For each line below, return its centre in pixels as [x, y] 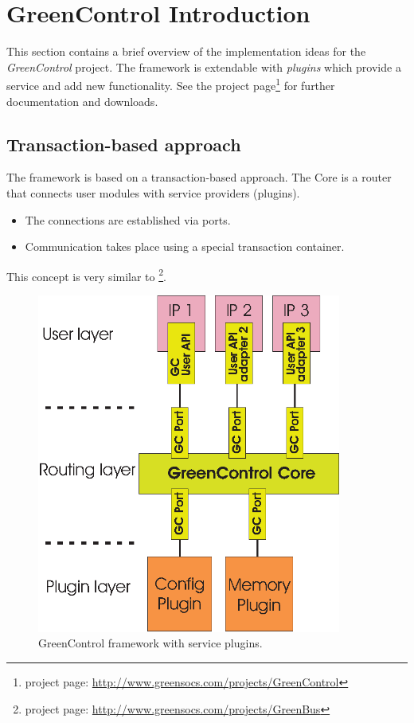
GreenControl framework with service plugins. [150, 643]
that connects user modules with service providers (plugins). [153, 192]
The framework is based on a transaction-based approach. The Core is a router [199, 177]
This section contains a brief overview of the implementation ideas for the [186, 51]
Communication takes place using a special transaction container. [185, 246]
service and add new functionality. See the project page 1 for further [171, 84]
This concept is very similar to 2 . [86, 275]
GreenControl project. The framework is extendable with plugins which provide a [204, 66]
